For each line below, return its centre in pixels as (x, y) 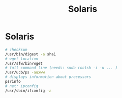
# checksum (16, 49)
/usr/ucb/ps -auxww (25, 73)
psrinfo (13, 82)
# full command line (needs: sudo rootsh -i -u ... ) (61, 68)
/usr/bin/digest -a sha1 (30, 54)
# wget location (22, 59)
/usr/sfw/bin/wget (24, 63)
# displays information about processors (48, 77)
